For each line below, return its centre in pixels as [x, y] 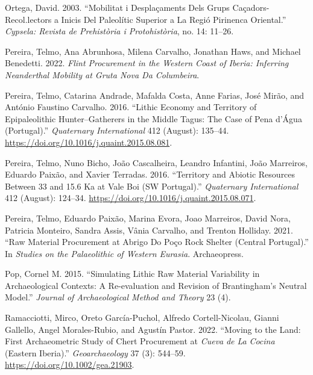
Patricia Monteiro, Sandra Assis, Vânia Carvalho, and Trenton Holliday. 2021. [149, 230]
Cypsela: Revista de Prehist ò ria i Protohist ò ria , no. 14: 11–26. [119, 31]
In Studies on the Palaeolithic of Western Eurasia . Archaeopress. [124, 253]
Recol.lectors [28, 19]
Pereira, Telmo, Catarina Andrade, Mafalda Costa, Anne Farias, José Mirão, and [155, 95]
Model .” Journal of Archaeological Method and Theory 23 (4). [118, 297]
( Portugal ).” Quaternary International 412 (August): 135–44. [117, 130]
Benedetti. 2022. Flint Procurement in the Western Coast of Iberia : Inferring [147, 63]
